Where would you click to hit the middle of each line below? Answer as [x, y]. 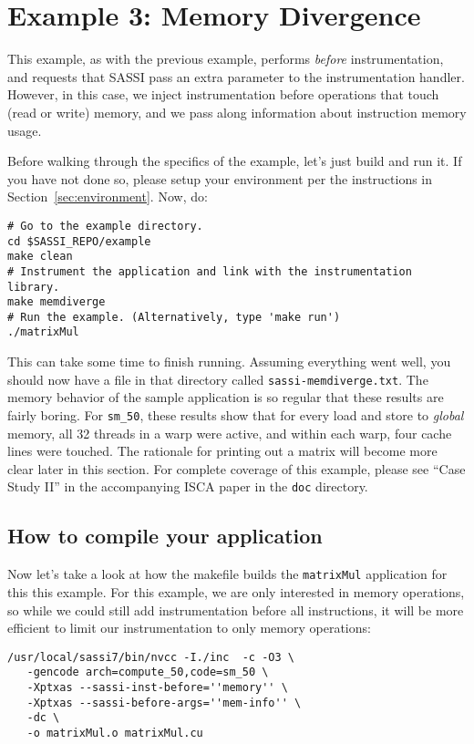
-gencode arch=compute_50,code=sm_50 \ [148, 672]
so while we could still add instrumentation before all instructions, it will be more [236, 610]
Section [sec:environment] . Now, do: [108, 196]
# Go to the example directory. [105, 226]
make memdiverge [57, 302]
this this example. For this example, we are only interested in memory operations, [236, 591]
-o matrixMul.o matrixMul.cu [115, 733]
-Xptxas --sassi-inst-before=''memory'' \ [157, 688]
